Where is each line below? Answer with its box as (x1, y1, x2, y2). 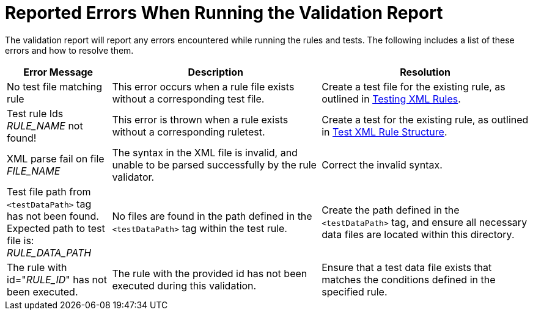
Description (188, 65, 243, 78)
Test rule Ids (7, 107, 64, 120)
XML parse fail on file (7, 152, 105, 165)
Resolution (400, 65, 451, 78)
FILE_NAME (7, 164, 61, 177)
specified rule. (322, 285, 388, 298)
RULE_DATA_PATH (7, 246, 92, 259)
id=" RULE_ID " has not (7, 273, 107, 286)
